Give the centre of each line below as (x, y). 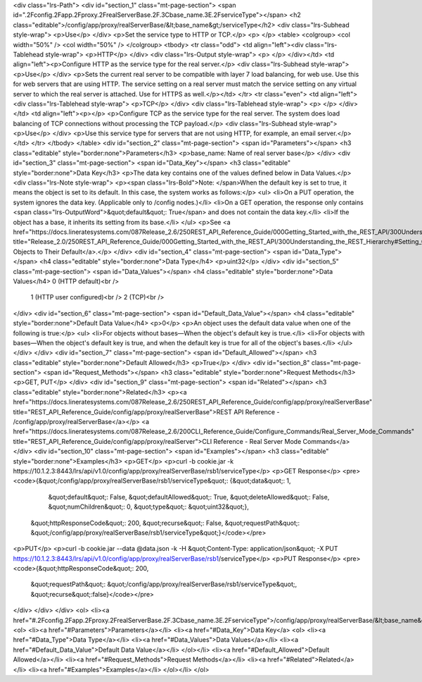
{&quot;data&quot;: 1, (260, 481)
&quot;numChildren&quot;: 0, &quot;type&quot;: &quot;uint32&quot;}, (149, 507)
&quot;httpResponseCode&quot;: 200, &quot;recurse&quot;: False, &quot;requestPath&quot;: (165, 523)
